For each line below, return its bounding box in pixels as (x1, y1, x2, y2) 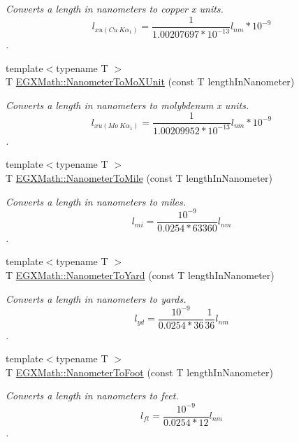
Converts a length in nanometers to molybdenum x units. (6, 97, 249, 112)
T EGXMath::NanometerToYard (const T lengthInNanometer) (6, 267, 275, 282)
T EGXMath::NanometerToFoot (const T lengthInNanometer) (6, 364, 273, 379)
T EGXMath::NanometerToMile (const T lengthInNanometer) (6, 170, 272, 185)
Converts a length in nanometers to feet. (6, 388, 179, 403)
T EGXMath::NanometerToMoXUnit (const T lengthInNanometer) (6, 74, 295, 89)
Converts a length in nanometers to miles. (6, 194, 186, 208)
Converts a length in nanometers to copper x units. (6, 1, 224, 15)
